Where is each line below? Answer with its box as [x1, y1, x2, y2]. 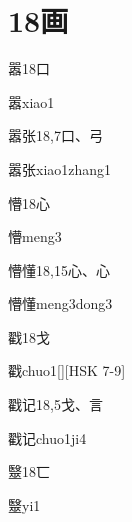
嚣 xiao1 [8, 91, 55, 112]
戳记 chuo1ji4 [8, 427, 87, 448]
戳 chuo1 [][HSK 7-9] [8, 360, 126, 381]
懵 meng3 [8, 226, 62, 247]
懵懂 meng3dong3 [8, 293, 113, 314]
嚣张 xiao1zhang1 [8, 158, 112, 179]
